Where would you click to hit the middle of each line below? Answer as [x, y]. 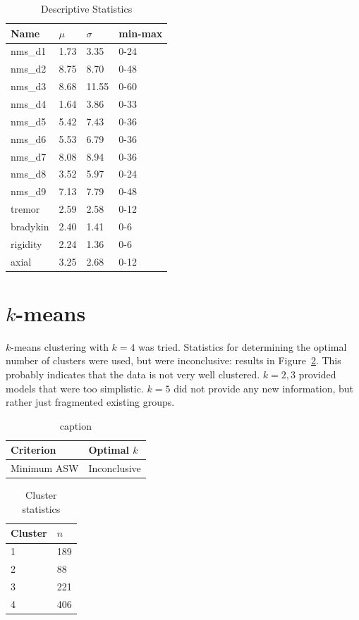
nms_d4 [29, 103]
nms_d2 [29, 69]
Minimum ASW [45, 468]
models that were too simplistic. [75, 388]
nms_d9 [29, 191]
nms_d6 [29, 138]
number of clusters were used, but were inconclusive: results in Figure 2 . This [174, 360]
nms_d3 [29, 86]
